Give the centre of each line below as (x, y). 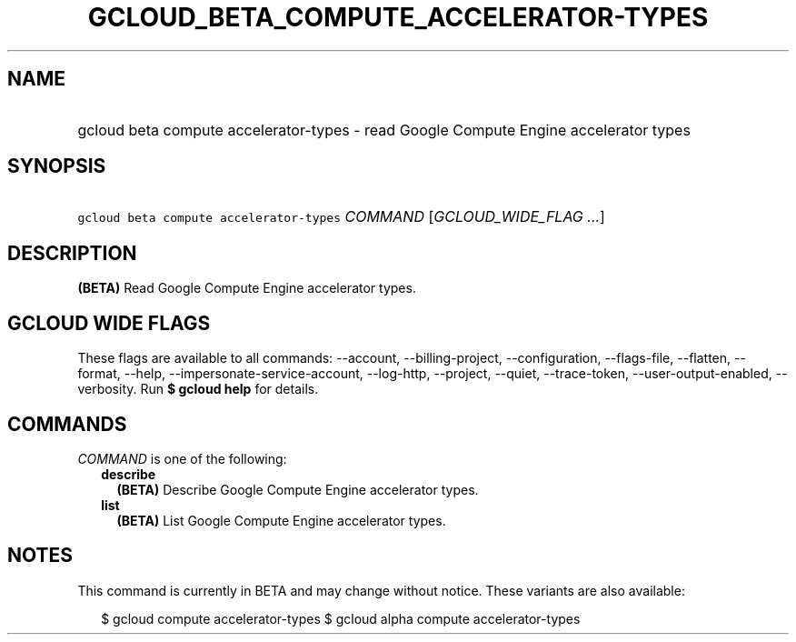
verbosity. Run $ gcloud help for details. (198, 389)
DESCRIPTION (72, 253)
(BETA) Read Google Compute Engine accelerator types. (247, 288)
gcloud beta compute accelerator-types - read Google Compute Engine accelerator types (384, 130)
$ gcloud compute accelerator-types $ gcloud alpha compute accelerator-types (341, 618)
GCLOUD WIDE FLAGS (109, 323)
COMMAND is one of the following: (182, 458)
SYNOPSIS (57, 166)
